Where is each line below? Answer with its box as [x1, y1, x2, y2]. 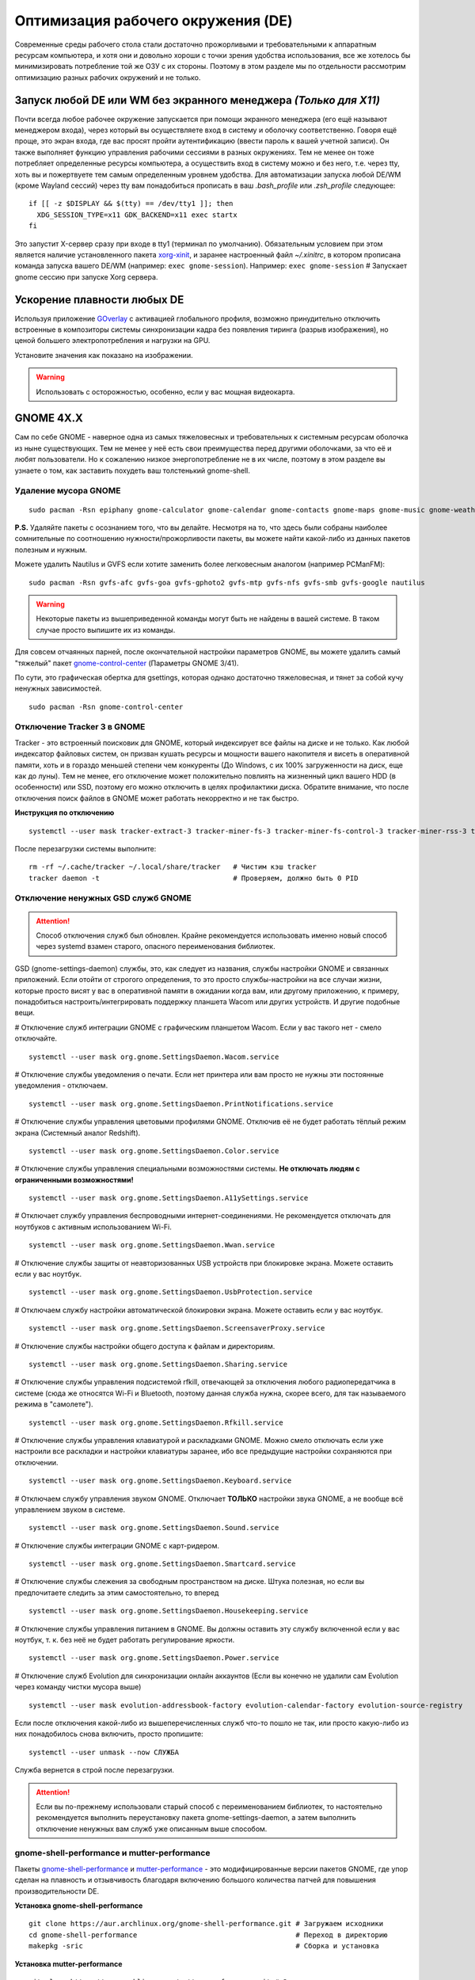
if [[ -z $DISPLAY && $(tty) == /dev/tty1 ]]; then [28, 199, 234, 208]
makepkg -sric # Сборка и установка [28, 1941, 380, 1951]
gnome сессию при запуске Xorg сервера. [14, 272, 158, 281]
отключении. [14, 1457, 59, 1467]
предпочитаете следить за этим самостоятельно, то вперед [14, 1588, 219, 1597]
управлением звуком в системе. [14, 1505, 126, 1514]
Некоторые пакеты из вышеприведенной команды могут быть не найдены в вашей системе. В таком [36, 614, 380, 623]
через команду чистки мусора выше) [14, 1682, 142, 1692]
